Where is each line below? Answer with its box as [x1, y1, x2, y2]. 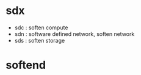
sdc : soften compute [14, 24, 68, 31]
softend [5, 59, 46, 72]
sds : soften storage [14, 37, 65, 44]
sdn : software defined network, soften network [14, 30, 135, 37]
